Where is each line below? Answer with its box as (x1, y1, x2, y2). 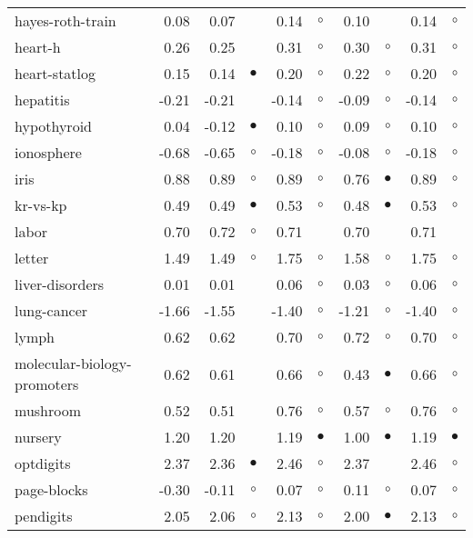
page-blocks (15, 479, 88, 500)
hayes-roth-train (15, 10, 116, 31)
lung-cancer (15, 300, 88, 321)
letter (15, 247, 49, 268)
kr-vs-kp (15, 194, 67, 215)
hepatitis (15, 89, 70, 110)
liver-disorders (15, 274, 105, 294)
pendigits (15, 505, 73, 526)
